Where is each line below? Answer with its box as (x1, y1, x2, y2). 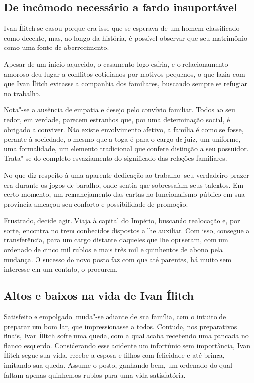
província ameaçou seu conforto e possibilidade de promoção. (4, 198, 188, 209)
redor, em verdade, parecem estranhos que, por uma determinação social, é (4, 114, 230, 124)
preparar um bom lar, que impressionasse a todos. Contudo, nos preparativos (4, 321, 237, 331)
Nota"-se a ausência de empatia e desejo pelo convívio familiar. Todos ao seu (4, 104, 235, 115)
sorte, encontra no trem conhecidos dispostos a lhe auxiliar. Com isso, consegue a (4, 225, 250, 235)
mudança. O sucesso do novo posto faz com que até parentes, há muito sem (4, 254, 232, 264)
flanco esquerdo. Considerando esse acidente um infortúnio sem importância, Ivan (4, 340, 251, 350)
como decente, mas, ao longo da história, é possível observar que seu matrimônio (4, 32, 247, 43)
